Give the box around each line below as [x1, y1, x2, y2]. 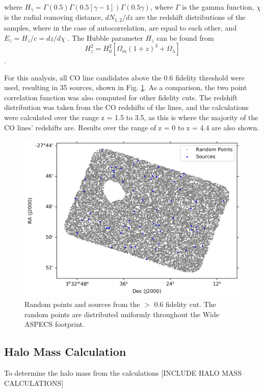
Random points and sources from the [24, 299, 140, 310]
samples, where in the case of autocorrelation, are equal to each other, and [4, 22, 237, 33]
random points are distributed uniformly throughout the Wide [24, 309, 219, 319]
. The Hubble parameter [67, 32, 143, 43]
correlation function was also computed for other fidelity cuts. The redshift [4, 92, 237, 102]
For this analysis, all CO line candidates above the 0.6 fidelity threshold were [4, 72, 245, 82]
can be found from [156, 32, 214, 43]
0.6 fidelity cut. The [154, 299, 216, 310]
